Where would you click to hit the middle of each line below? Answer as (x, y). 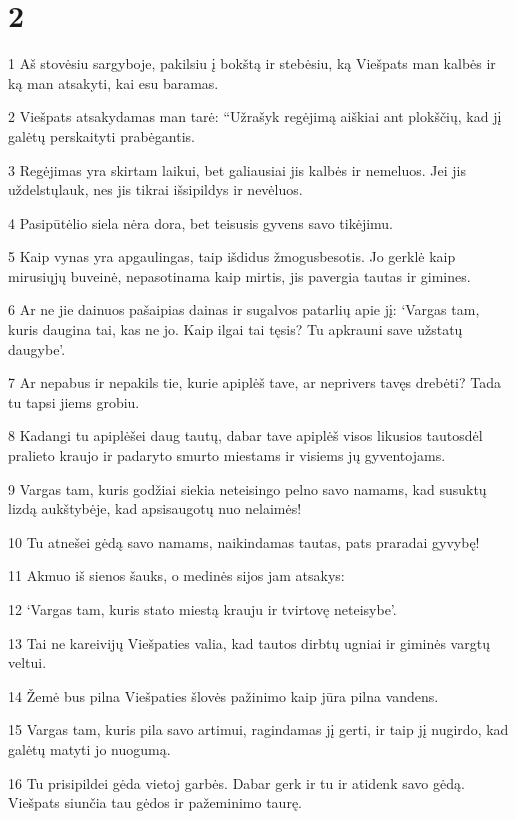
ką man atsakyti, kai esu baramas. (113, 82)
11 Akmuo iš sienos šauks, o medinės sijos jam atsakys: (176, 575)
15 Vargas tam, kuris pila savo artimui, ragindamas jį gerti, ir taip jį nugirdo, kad (258, 729)
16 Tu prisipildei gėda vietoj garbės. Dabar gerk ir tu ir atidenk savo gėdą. (236, 782)
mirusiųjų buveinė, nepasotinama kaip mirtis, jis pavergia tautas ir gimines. (239, 275)
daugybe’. (37, 348)
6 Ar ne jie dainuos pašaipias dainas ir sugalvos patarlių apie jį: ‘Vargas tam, (244, 309)
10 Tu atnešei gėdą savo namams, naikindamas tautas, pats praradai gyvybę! (244, 541)
